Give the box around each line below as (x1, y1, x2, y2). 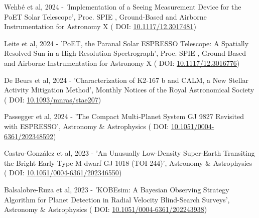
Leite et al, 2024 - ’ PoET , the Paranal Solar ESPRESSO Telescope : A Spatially (4, 38, 249, 48)
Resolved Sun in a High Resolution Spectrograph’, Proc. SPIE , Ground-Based (4, 48, 246, 58)
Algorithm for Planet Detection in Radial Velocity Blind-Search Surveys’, (4, 194, 230, 204)
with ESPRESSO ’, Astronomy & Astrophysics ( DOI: (4, 121, 169, 131)
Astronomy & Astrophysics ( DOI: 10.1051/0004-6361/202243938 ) (4, 204, 207, 214)
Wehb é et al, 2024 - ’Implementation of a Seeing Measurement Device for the (4, 2, 241, 12)
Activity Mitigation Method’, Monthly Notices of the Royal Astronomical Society (4, 84, 254, 95)
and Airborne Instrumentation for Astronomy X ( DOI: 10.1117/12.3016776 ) (4, 57, 240, 68)
